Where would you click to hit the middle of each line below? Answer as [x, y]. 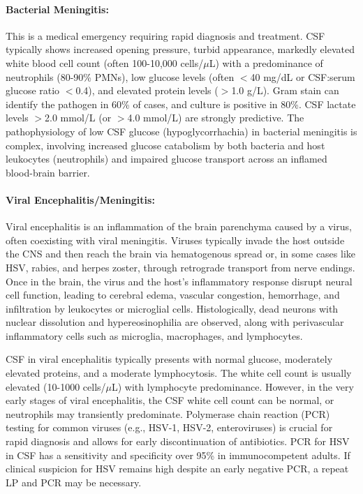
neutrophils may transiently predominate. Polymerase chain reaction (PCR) [168, 413]
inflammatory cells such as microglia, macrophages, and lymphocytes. [154, 335]
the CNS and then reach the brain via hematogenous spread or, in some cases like [181, 254]
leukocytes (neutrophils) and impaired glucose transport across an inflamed [166, 159]
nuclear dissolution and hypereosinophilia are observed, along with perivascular [175, 322]
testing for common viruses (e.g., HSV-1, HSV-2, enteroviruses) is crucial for [169, 427]
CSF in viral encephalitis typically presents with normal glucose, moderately [169, 359]
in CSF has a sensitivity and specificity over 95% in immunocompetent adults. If [178, 455]
